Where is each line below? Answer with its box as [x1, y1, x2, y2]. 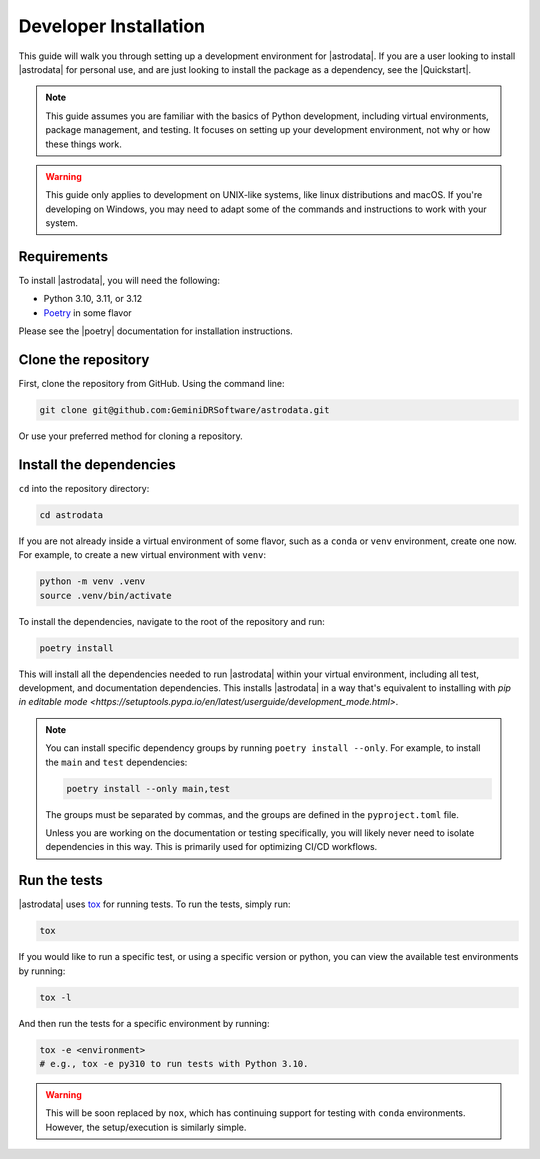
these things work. [45, 138, 122, 150]
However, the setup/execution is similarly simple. [45, 1121, 247, 1133]
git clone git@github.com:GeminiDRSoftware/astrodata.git [39, 405, 330, 416]
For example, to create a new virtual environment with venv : [18, 549, 267, 561]
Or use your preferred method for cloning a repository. [18, 430, 244, 442]
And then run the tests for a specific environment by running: [18, 1017, 270, 1029]
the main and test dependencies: [45, 756, 188, 768]
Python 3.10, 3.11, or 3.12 [43, 293, 143, 305]
